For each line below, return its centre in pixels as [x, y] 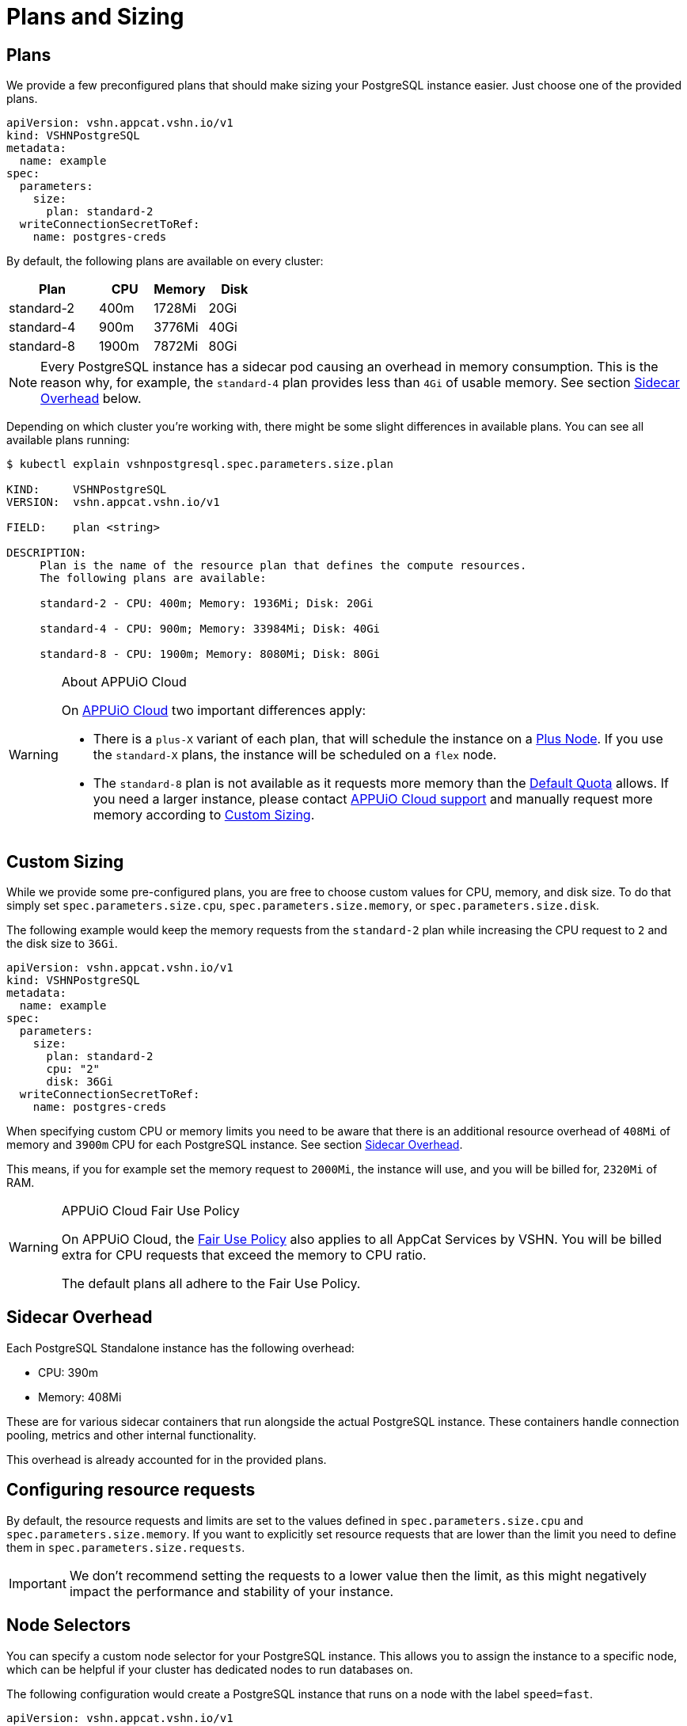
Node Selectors [69, 1625]
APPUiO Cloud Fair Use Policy [150, 1211]
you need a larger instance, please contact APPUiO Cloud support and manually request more [373, 799]
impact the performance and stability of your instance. [232, 1591]
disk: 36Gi [80, 1082]
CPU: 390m [68, 1372]
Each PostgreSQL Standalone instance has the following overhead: [180, 1348]
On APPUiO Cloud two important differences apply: [214, 711]
